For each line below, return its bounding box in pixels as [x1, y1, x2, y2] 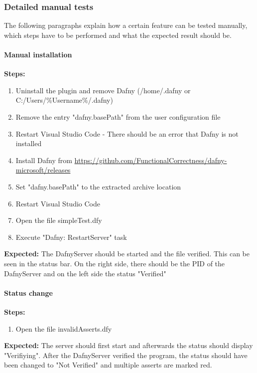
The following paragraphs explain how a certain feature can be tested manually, [4, 20, 248, 30]
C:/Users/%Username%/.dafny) [15, 95, 113, 105]
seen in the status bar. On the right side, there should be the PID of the [4, 258, 225, 268]
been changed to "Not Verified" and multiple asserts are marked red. [4, 360, 212, 370]
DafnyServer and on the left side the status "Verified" [4, 268, 166, 278]
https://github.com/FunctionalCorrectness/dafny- [74, 155, 227, 165]
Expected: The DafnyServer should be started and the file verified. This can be [4, 248, 250, 259]
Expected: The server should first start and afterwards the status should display [4, 340, 253, 351]
